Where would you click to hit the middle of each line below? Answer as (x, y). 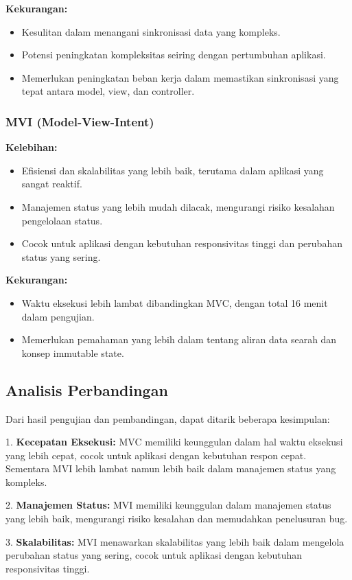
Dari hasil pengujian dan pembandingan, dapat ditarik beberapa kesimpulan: (168, 418)
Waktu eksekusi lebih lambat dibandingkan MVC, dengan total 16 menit (175, 302)
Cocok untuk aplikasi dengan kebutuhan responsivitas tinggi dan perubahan (182, 243)
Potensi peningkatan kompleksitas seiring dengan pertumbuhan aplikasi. (174, 55)
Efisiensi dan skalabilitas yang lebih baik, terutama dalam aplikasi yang (173, 170)
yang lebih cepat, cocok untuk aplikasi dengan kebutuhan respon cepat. (156, 455)
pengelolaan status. (62, 220)
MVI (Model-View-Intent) (80, 121)
